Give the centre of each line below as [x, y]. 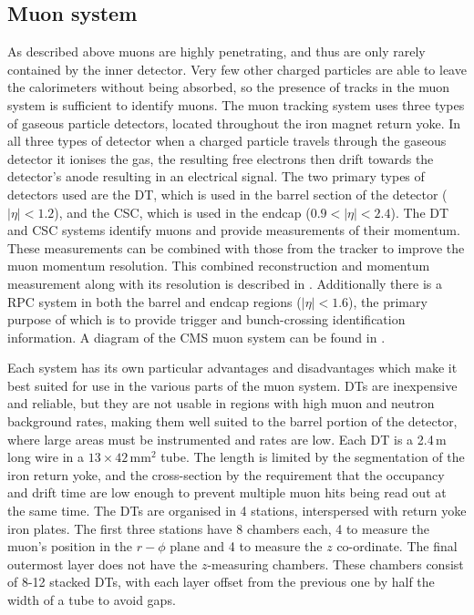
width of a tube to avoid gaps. [92, 600]
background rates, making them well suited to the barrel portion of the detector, [232, 421]
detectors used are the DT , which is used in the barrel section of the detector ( [227, 194]
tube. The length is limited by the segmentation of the [313, 457]
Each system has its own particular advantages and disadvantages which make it [232, 368]
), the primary [388, 301]
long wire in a [46, 457]
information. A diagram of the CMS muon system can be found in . [196, 337]
